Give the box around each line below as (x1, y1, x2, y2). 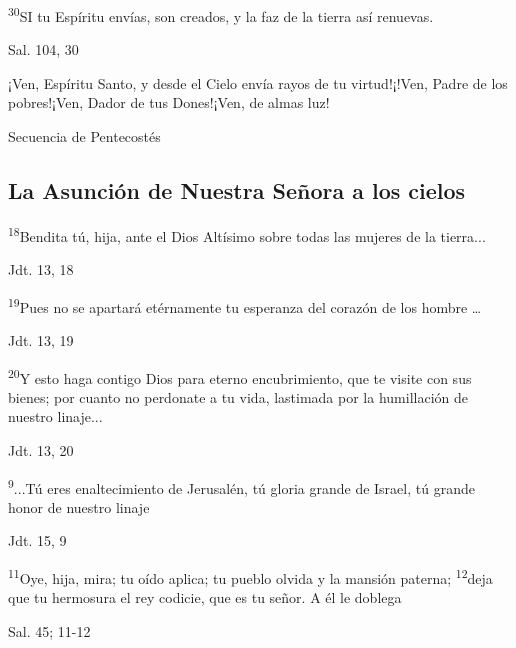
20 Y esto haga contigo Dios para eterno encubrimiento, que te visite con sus (8, 364, 472, 388)
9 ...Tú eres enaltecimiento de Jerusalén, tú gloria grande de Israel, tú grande (8, 474, 475, 498)
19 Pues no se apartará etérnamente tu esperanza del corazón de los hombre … (8, 293, 482, 317)
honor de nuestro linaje (8, 496, 150, 517)
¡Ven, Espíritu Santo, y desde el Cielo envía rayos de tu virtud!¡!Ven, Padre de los (8, 72, 508, 93)
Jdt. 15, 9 (8, 530, 67, 551)
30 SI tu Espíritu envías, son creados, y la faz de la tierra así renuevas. (8, 3, 434, 26)
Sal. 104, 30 (8, 39, 79, 60)
